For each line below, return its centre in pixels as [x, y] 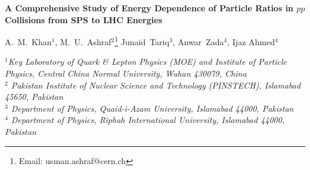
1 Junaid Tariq [142, 41]
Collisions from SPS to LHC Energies [83, 19]
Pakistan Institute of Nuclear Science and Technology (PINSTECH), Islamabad [156, 85]
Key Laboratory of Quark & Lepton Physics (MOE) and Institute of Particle [148, 62]
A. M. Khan [28, 41]
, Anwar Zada [198, 41]
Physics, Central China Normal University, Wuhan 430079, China [126, 73]
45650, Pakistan [34, 97]
